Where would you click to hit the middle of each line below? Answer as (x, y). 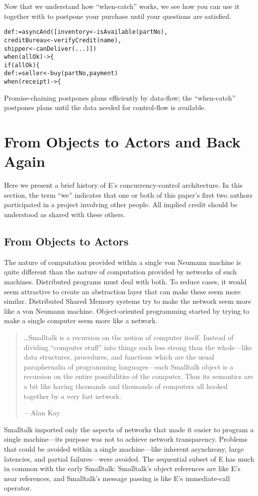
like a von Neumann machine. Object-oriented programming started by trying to (127, 310)
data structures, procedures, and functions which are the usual (119, 357)
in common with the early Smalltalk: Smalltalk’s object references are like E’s (122, 468)
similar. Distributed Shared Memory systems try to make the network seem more (128, 301)
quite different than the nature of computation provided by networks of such (121, 272)
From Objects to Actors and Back (122, 142)
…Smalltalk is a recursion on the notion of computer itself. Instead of (129, 337)
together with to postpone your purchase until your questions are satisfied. (118, 16)
